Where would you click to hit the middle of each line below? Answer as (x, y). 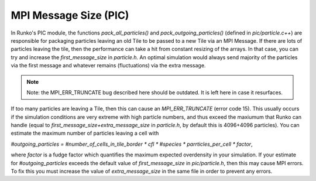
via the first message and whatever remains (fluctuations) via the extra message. (108, 66)
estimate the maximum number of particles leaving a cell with (85, 133)
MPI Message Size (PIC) (70, 15)
